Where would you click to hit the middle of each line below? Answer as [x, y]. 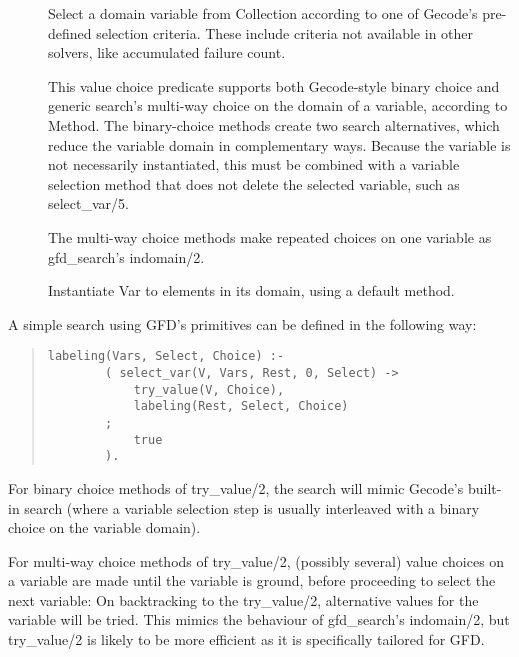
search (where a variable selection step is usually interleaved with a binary [252, 507]
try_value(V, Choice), [209, 389]
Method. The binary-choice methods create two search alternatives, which [274, 124]
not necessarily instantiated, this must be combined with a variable [254, 164]
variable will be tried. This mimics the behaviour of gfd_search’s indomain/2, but [259, 619]
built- [484, 487]
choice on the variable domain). [104, 527]
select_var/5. [88, 203]
